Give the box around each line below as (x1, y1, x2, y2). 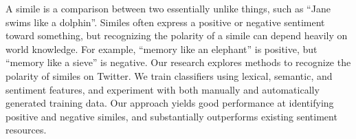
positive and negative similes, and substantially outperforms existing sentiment (5, 109, 337, 123)
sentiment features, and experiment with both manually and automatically (5, 82, 320, 96)
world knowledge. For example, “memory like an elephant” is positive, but (5, 41, 318, 56)
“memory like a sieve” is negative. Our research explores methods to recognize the (5, 55, 351, 69)
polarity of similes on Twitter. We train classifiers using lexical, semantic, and (5, 68, 333, 83)
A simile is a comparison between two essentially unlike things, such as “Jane (5, 1, 331, 15)
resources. (5, 122, 47, 137)
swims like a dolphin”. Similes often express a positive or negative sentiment (5, 14, 325, 29)
